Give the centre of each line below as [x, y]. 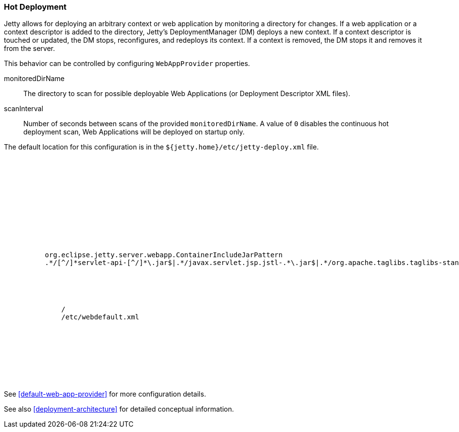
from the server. [29, 49]
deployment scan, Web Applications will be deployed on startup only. [134, 132]
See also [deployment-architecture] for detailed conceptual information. [119, 409]
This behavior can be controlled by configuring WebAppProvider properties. [127, 64]
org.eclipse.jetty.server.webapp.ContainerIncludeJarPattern [164, 255]
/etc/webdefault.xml [100, 317]
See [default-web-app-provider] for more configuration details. [105, 394]
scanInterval [24, 109]
